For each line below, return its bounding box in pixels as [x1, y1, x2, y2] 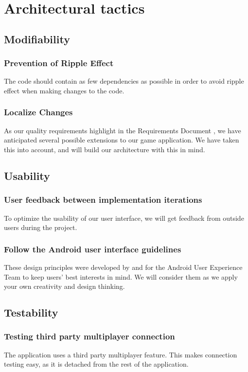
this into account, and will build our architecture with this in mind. [4, 144, 205, 154]
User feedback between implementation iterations [4, 194, 202, 206]
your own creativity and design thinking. [4, 281, 125, 291]
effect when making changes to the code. [4, 85, 124, 95]
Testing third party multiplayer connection [4, 330, 175, 342]
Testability [4, 305, 58, 320]
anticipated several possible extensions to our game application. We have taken [4, 135, 239, 145]
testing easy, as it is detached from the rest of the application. [4, 359, 189, 369]
